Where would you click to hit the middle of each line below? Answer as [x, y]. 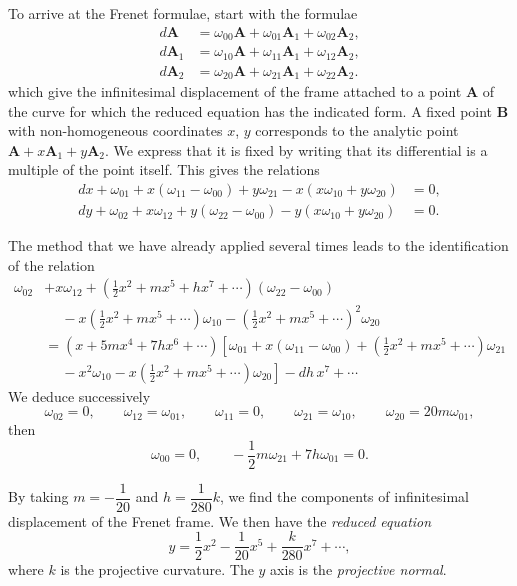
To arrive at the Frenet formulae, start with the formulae [183, 13]
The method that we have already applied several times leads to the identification [258, 245]
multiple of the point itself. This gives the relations [164, 169]
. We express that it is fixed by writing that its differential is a [296, 149]
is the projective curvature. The [157, 569]
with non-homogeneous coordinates [115, 130]
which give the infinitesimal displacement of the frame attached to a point [235, 91]
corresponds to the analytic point [357, 130]
